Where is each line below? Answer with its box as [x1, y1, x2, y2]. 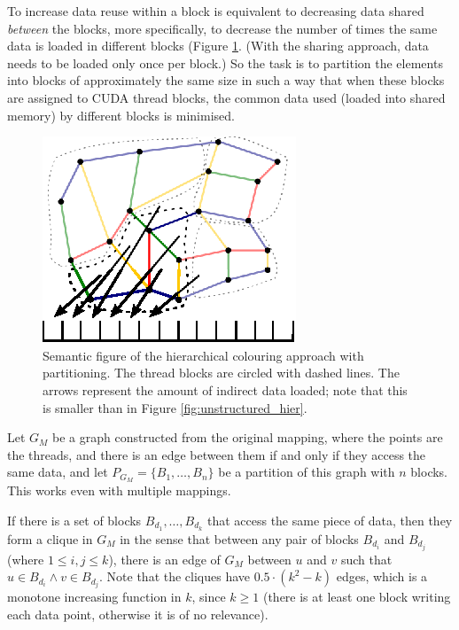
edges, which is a [336, 567, 428, 586]
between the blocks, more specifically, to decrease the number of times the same [7, 19, 438, 37]
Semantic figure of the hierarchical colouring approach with [43, 346, 364, 364]
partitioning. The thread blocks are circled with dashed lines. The [43, 363, 400, 382]
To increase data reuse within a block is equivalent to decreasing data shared [7, 2, 424, 19]
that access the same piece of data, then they [206, 510, 453, 529]
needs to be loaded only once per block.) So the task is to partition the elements [7, 53, 443, 72]
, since [191, 587, 226, 606]
